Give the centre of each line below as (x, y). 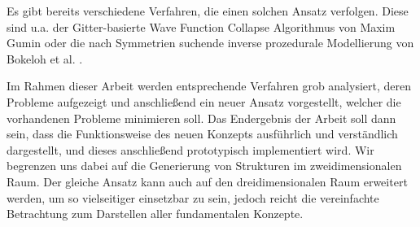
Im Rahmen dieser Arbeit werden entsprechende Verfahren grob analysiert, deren (209, 86)
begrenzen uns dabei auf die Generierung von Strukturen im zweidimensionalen (204, 166)
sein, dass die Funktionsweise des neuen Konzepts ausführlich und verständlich (202, 134)
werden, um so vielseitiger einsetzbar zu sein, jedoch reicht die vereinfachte (193, 197)
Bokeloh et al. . (45, 58)
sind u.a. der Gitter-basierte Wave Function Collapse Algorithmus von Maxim (201, 26)
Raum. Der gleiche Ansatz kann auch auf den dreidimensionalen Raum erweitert (207, 181)
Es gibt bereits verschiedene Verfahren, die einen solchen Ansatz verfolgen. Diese (208, 11)
